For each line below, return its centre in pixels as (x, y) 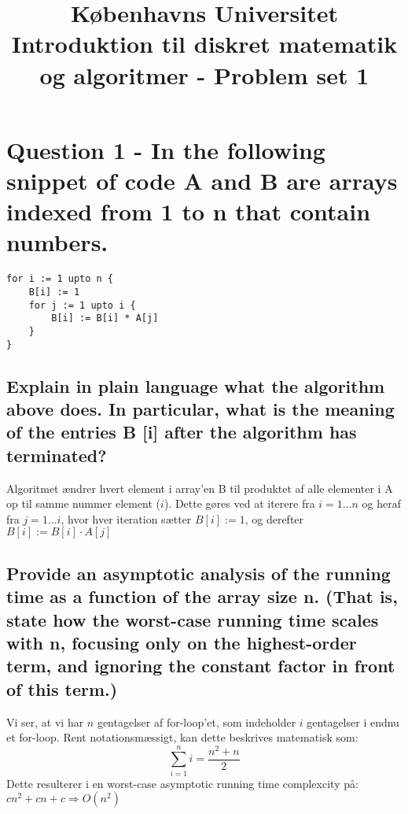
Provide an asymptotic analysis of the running (198, 573)
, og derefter (274, 518)
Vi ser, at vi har (45, 721)
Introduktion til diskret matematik (204, 44)
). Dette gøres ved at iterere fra (239, 503)
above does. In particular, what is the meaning (200, 408)
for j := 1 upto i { (82, 305)
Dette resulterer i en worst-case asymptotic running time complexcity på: (182, 783)
